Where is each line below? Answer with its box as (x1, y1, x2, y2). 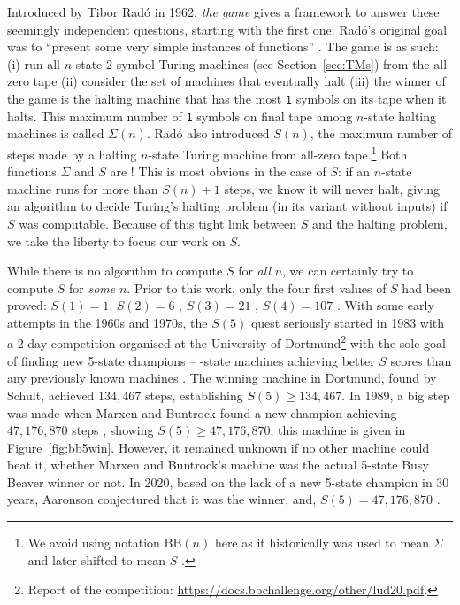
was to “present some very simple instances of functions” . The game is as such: (7, 37, 439, 56)
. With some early (337, 296, 434, 314)
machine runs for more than (7, 179, 158, 198)
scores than (390, 351, 452, 369)
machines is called (7, 124, 104, 143)
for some (69, 278, 116, 297)
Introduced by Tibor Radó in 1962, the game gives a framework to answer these (7, 3, 440, 20)
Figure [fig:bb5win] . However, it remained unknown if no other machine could (7, 438, 430, 456)
